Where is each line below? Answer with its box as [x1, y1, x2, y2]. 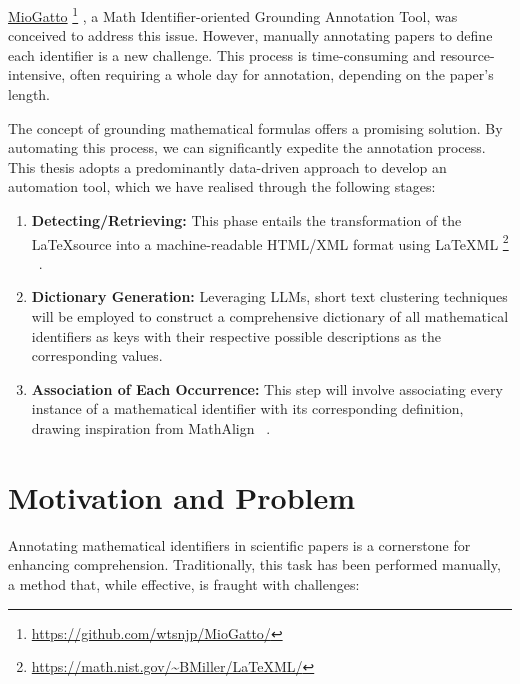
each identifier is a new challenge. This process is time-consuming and [8, 44, 436, 65]
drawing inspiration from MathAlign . [31, 418, 271, 438]
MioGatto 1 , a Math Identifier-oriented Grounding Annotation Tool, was [8, 3, 458, 26]
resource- [440, 44, 495, 65]
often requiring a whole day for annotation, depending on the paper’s [69, 64, 494, 85]
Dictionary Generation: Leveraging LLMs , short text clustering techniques [31, 286, 508, 307]
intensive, [8, 64, 66, 85]
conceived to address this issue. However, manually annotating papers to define [8, 25, 493, 46]
